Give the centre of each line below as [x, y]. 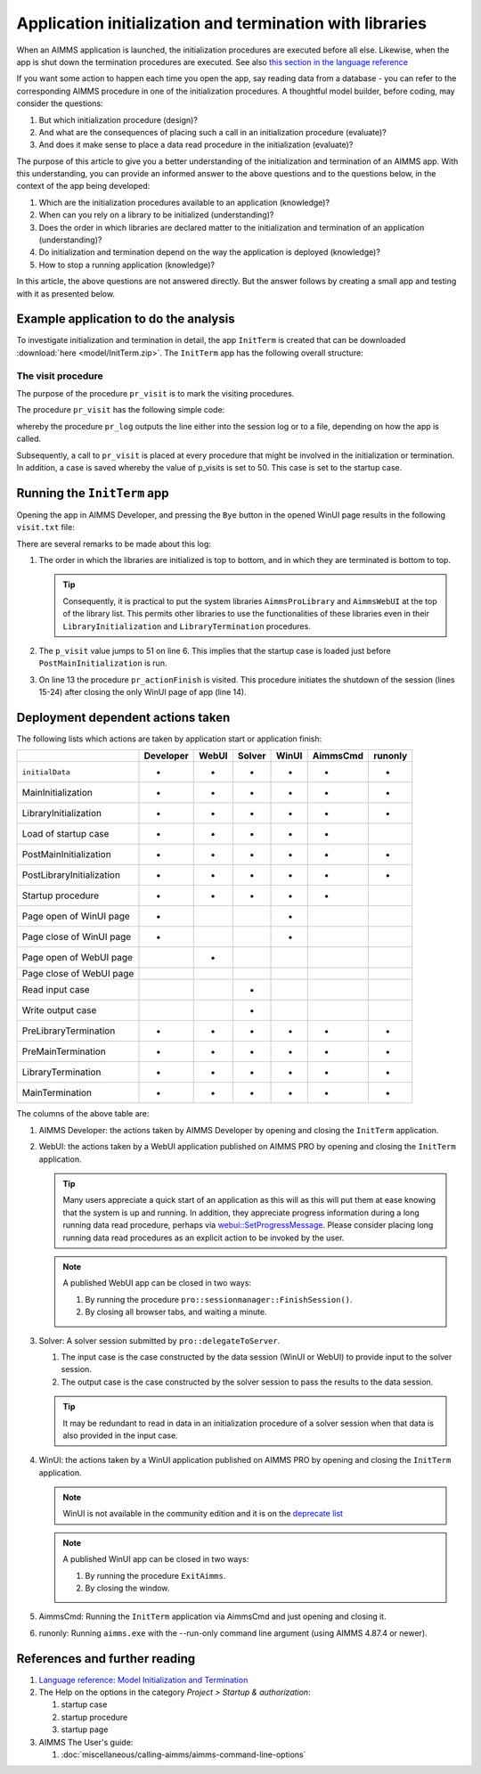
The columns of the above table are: [83, 1114]
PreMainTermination [64, 1051]
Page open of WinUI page [76, 916]
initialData [46, 772]
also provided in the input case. [120, 1435]
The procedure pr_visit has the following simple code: [121, 410]
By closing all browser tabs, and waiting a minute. [176, 1312]
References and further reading [106, 1659]
